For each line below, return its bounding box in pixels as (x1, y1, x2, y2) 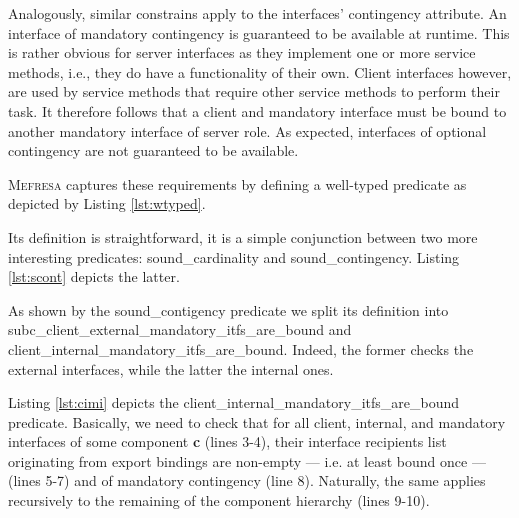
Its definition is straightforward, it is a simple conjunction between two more (8, 226, 478, 247)
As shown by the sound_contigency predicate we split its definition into (8, 299, 449, 320)
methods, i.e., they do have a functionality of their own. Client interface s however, (8, 61, 512, 82)
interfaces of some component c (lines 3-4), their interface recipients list (8, 431, 447, 452)
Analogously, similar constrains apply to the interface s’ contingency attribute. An (8, 3, 507, 23)
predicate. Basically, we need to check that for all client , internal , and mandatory (8, 411, 506, 432)
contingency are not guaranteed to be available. (8, 140, 299, 161)
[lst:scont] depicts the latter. (8, 266, 180, 287)
